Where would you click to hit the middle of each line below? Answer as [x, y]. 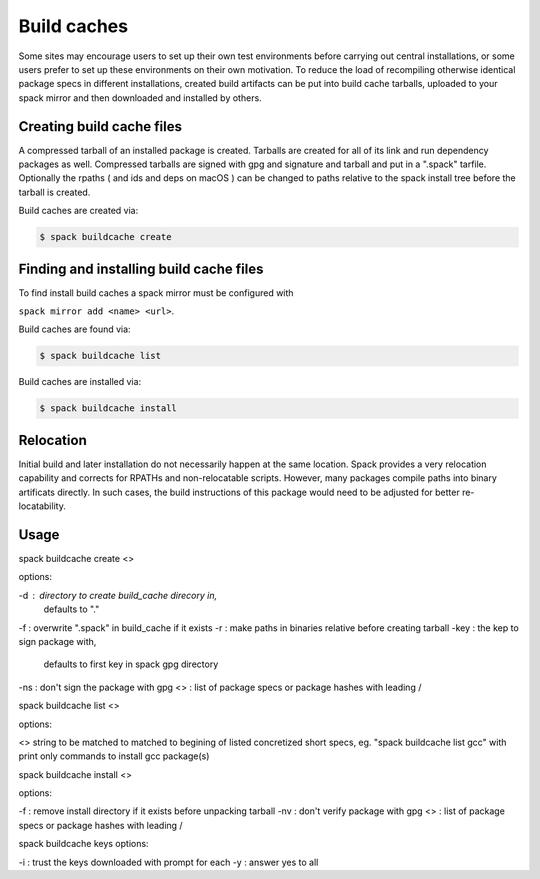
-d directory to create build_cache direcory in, [118, 595]
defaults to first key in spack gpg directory [131, 664]
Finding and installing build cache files [141, 268]
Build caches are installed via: [80, 382]
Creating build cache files [100, 126]
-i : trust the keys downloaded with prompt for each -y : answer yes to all [168, 862]
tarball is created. [54, 192]
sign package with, [57, 641]
